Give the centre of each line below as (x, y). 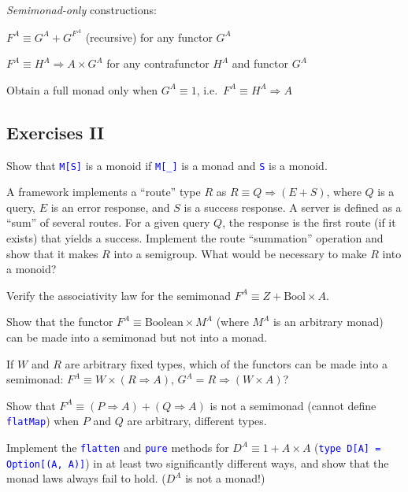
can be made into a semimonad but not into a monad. (137, 337)
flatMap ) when (43, 421)
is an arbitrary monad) (328, 322)
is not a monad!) (225, 478)
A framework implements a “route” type (104, 192)
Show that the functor (60, 322)
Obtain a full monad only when (82, 89)
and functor (260, 63)
